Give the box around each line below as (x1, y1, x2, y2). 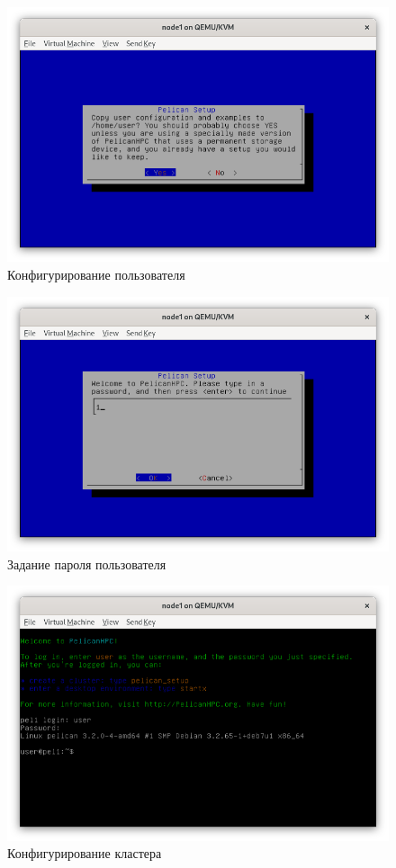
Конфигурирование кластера (7, 844, 162, 863)
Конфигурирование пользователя (7, 264, 185, 283)
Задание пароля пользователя (7, 554, 166, 573)
